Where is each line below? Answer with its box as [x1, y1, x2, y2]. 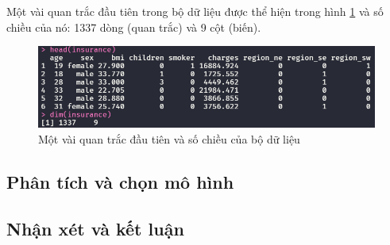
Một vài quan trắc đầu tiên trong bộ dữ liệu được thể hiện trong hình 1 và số [6, 3, 384, 19]
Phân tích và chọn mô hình [6, 169, 234, 193]
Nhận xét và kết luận [6, 216, 184, 240]
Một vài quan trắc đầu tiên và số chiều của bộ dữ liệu [38, 130, 300, 147]
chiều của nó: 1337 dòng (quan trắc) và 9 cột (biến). [6, 18, 261, 35]
